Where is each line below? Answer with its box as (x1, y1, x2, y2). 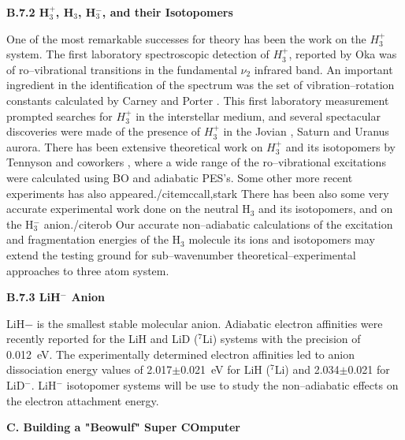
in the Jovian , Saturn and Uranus (223, 123, 389, 140)
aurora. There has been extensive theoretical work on (6, 138, 263, 155)
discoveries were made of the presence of (6, 123, 201, 140)
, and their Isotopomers (102, 4, 233, 20)
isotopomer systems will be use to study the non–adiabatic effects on (66, 377, 399, 393)
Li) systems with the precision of (202, 330, 361, 347)
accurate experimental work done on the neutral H (6, 200, 251, 217)
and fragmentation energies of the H (6, 231, 181, 248)
